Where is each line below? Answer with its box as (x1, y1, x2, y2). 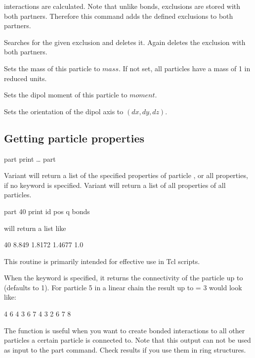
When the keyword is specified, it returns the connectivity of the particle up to (4, 272, 243, 283)
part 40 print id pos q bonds (4, 206, 90, 216)
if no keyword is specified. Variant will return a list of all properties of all (4, 179, 226, 190)
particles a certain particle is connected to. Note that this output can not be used (4, 335, 251, 345)
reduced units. (4, 73, 47, 83)
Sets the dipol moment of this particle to (4, 89, 127, 100)
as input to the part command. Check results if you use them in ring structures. (4, 344, 246, 355)
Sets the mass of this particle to (4, 63, 100, 73)
